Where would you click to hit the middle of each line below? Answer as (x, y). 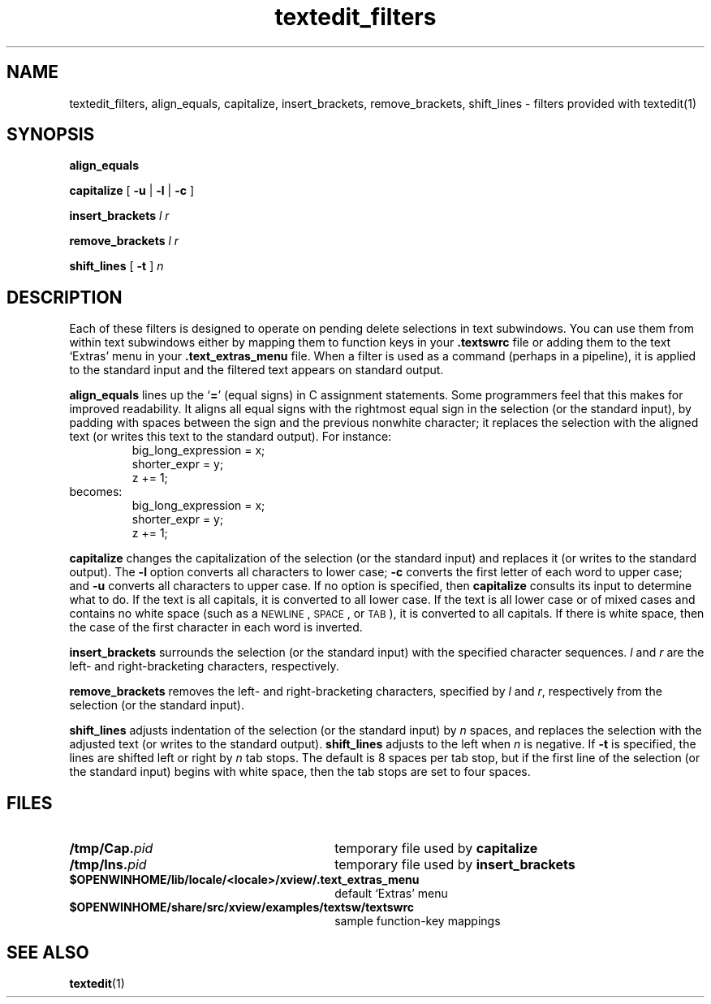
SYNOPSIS (51, 135)
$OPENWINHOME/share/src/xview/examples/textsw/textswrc (242, 907)
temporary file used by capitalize (436, 849)
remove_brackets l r (124, 241)
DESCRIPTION (65, 297)
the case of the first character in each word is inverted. (216, 627)
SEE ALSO (48, 952)
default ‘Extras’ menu (391, 894)
